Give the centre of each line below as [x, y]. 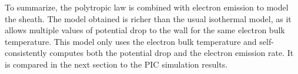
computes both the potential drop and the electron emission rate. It [172, 53]
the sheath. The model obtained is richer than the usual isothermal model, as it [148, 18]
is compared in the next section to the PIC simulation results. [116, 64]
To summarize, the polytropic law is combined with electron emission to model [147, 7]
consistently [26, 53]
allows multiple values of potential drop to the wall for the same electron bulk [145, 30]
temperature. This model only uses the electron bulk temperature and [131, 41]
